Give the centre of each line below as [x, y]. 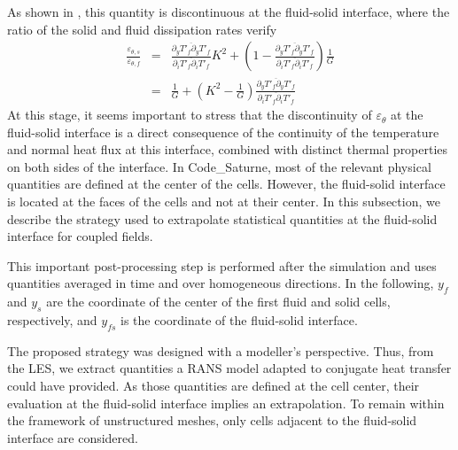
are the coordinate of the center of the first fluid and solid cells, [218, 302]
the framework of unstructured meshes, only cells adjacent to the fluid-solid [212, 420]
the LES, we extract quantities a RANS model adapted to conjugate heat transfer [229, 368]
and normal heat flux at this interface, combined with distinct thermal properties [228, 149]
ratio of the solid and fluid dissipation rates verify [142, 29]
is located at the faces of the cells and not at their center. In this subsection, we [224, 202]
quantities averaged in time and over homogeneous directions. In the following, [221, 283]
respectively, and [52, 319]
